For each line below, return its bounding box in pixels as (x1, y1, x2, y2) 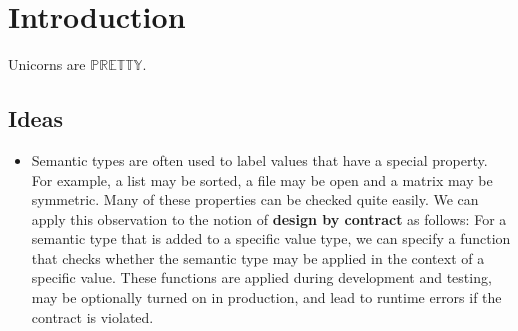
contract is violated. (31, 306, 154, 327)
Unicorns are (8, 54, 86, 75)
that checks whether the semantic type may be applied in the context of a (31, 247, 485, 268)
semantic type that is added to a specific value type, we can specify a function (31, 228, 511, 249)
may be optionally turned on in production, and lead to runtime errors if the (31, 287, 502, 308)
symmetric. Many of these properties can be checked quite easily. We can (31, 189, 479, 210)
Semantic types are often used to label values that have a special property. (31, 149, 488, 170)
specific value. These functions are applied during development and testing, (31, 267, 492, 288)
